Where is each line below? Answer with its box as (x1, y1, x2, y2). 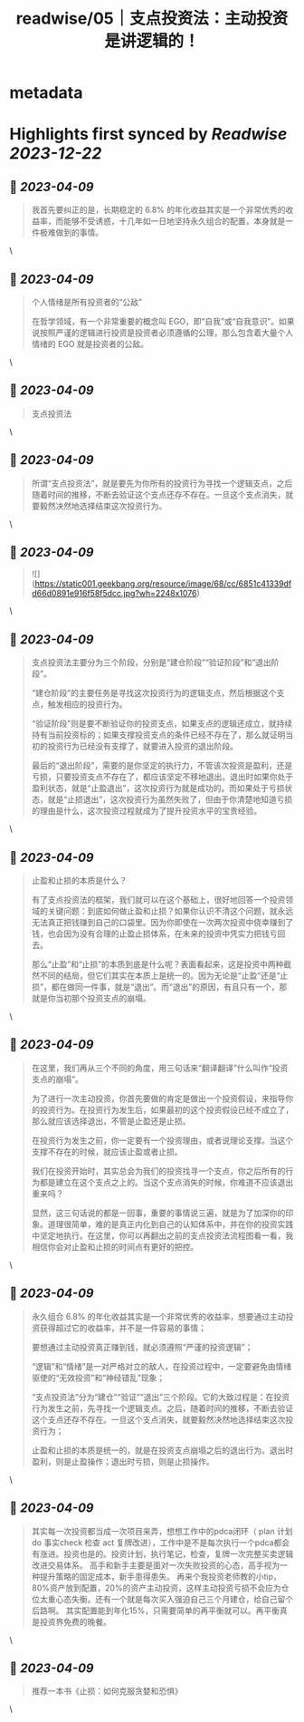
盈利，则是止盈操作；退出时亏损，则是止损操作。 (31, 1456, 214, 1466)
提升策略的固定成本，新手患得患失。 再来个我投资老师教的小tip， (39, 1571, 282, 1582)
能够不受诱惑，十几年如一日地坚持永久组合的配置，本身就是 (62, 216, 286, 227)
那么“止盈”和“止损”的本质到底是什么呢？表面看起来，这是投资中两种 (31, 959, 284, 970)
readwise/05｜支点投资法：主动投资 (15, 8, 289, 29)
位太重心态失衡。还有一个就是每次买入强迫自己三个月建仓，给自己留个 (31, 1593, 294, 1604)
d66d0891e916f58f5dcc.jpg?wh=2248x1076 (31, 588, 197, 599)
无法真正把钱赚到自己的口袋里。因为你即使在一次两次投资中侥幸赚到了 (31, 917, 294, 928)
